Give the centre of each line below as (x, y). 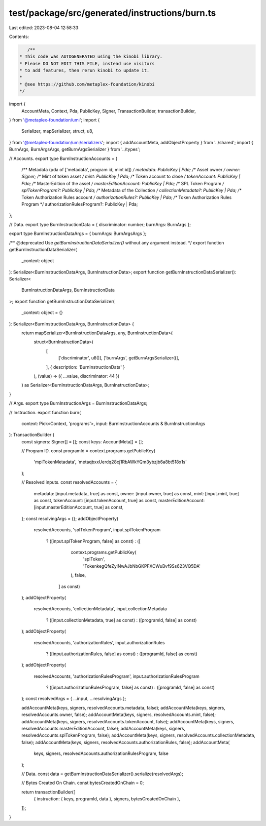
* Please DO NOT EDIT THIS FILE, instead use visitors (87, 63)
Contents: (19, 37)
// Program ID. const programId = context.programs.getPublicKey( (88, 451)
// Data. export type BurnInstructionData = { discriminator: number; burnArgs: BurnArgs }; (100, 224)
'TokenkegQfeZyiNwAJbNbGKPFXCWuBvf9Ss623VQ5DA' (142, 566)
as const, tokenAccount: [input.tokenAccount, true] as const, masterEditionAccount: (119, 501)
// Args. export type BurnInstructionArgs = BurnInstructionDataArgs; (78, 403)
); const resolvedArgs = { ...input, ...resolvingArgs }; (74, 699)
